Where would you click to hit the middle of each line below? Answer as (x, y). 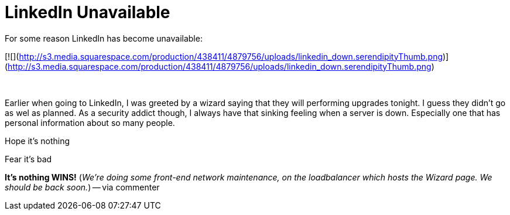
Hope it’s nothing (37, 141)
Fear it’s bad (28, 159)
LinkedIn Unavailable (88, 12)
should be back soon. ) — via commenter (82, 187)
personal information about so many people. (90, 122)
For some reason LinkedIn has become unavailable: (104, 38)
